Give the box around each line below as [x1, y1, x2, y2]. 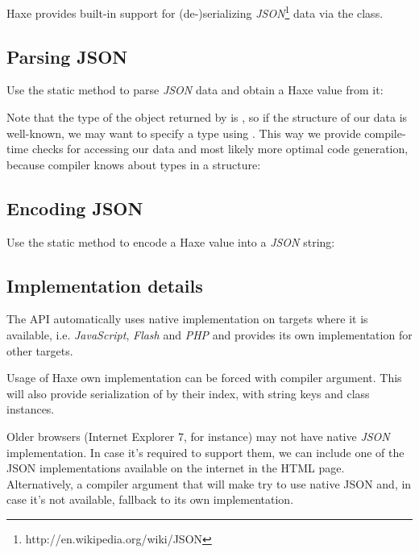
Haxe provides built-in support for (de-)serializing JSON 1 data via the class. [6, 2, 384, 21]
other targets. [6, 342, 73, 359]
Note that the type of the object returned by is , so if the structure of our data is [6, 109, 408, 126]
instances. [6, 401, 55, 418]
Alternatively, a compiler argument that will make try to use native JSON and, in [6, 475, 412, 492]
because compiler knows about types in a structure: [6, 156, 261, 173]
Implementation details [6, 272, 203, 297]
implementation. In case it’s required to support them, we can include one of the [6, 443, 404, 460]
